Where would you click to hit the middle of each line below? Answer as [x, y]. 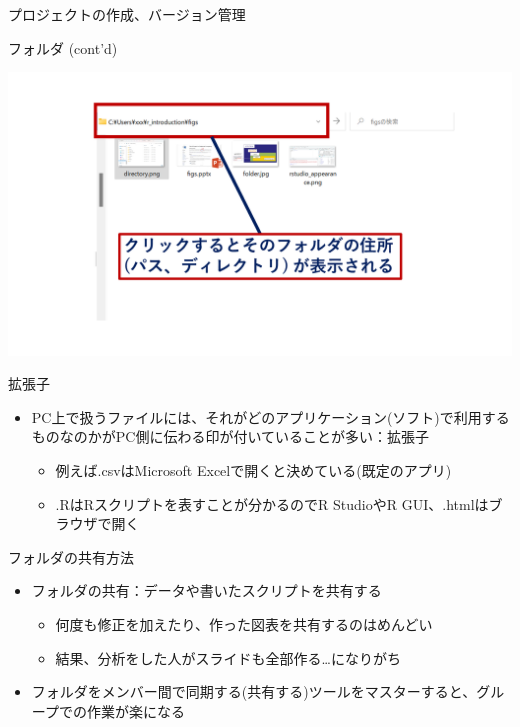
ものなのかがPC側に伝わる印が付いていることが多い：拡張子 [230, 436]
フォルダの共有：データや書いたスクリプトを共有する [206, 590]
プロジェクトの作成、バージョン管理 [127, 14]
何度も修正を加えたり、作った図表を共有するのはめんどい [244, 624]
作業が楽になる [135, 710]
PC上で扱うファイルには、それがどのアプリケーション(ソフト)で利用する [270, 416]
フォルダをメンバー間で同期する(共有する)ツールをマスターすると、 [254, 691]
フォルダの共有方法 [71, 556]
